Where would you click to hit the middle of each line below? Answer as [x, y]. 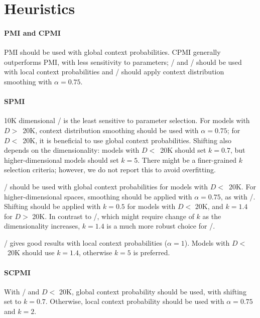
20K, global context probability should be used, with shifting [153, 291]
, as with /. [238, 196]
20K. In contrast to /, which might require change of [113, 216]
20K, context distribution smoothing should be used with [111, 130]
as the [212, 216]
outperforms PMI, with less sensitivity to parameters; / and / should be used [123, 62]
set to [13, 301]
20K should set [183, 150]
